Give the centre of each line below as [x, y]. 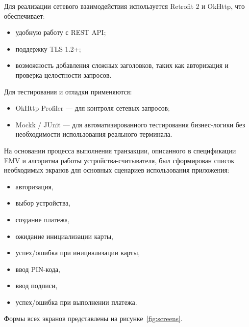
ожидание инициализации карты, [64, 236]
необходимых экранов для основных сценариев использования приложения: [117, 170]
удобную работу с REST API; [61, 32]
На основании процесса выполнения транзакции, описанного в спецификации [120, 150]
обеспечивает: [25, 15]
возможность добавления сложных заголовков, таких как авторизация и [122, 65]
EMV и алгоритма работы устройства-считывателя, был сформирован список [119, 160]
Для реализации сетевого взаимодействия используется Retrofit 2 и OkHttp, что [124, 6]
